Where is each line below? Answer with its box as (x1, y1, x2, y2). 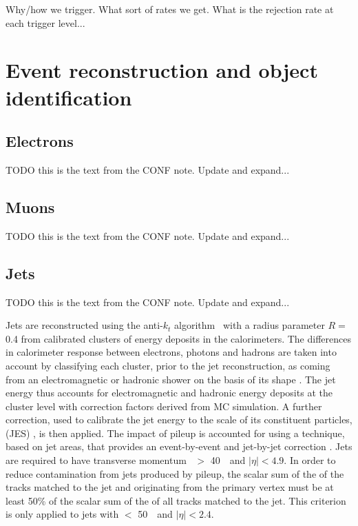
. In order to (284, 453, 336, 467)
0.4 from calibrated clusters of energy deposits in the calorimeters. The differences (6, 331, 351, 345)
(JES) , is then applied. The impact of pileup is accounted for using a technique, (6, 425, 345, 440)
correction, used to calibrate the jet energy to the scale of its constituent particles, (6, 412, 352, 427)
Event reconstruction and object (6, 56, 318, 84)
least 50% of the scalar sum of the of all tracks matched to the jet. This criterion (6, 493, 346, 507)
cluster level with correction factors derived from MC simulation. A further (6, 398, 322, 413)
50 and (138, 507, 173, 521)
